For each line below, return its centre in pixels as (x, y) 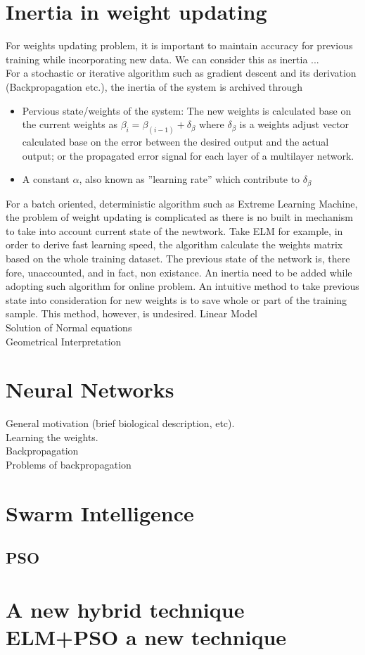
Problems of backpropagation (69, 465)
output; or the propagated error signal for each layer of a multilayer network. (188, 155)
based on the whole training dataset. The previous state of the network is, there (178, 258)
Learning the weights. (52, 437)
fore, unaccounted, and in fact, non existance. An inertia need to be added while (179, 272)
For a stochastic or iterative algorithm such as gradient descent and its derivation (181, 73)
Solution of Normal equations (69, 327)
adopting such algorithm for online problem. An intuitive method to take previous (182, 286)
